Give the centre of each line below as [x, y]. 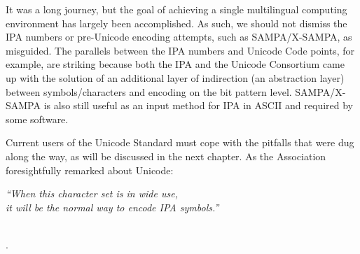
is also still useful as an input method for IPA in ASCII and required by [199, 105]
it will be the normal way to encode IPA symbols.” [112, 207]
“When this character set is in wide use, [92, 193]
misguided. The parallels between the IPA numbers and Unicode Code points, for [180, 50]
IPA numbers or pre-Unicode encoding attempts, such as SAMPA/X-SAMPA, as [179, 37]
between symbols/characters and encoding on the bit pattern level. [149, 91]
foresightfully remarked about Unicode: [90, 170]
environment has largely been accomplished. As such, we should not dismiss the [176, 23]
